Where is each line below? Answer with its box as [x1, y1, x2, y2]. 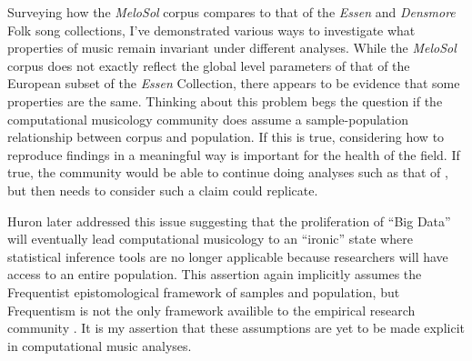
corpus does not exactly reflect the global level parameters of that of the [7, 55, 410, 75]
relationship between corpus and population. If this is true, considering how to [7, 127, 445, 146]
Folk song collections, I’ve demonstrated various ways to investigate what [7, 20, 416, 39]
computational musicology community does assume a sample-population [7, 109, 408, 128]
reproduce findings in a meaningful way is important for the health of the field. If [7, 145, 460, 164]
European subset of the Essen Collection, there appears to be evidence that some [7, 74, 460, 93]
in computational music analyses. [7, 336, 192, 355]
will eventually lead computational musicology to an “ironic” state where [7, 229, 413, 248]
